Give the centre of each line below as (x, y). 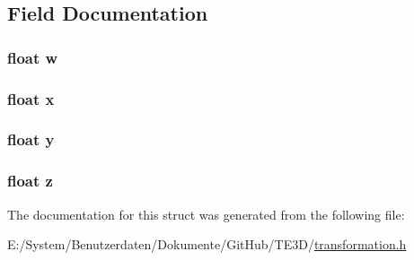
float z (30, 181)
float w (33, 57)
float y (31, 139)
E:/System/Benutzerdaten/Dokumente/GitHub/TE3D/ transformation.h (207, 244)
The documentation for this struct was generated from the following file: (206, 214)
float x (31, 98)
